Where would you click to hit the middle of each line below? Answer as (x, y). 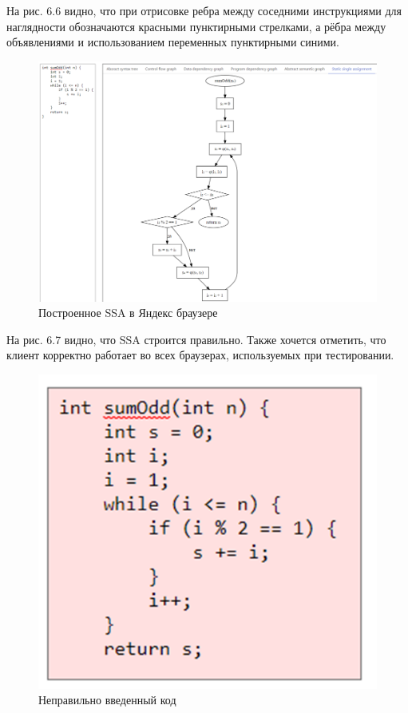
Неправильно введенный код (107, 700)
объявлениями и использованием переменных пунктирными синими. (173, 42)
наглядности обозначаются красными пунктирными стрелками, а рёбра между (196, 26)
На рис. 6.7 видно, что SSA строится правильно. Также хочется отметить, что (196, 339)
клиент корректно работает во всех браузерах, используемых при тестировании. (200, 355)
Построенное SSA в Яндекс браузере (128, 313)
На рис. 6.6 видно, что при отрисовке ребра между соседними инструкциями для (204, 10)
